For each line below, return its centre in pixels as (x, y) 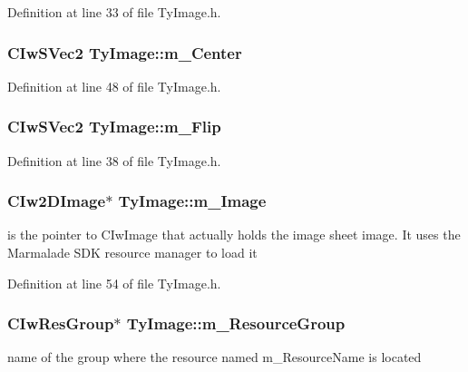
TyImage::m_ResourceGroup (236, 323)
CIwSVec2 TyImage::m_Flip (114, 127)
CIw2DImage (57, 201)
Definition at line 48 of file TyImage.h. (114, 86)
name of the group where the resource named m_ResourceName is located (214, 357)
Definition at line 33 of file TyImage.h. (114, 12)
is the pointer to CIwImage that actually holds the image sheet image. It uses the (234, 235)
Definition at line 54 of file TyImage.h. (114, 283)
